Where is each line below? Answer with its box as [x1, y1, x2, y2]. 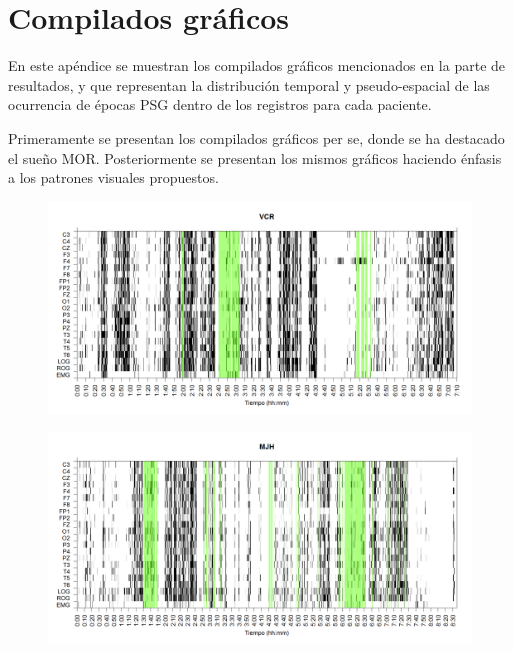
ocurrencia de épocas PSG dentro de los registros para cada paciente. [8, 94, 432, 115]
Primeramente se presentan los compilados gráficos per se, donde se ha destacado [8, 127, 505, 148]
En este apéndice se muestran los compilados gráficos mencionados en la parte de [8, 55, 506, 76]
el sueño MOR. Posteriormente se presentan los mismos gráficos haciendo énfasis [8, 147, 502, 168]
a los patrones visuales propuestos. [8, 167, 219, 188]
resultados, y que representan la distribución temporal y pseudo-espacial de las [8, 74, 490, 95]
